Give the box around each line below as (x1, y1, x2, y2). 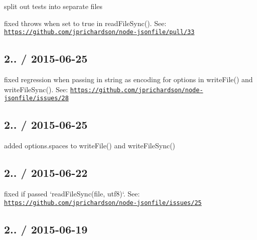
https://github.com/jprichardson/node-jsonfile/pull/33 (4, 29, 195, 36)
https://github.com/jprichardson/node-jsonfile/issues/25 (4, 199, 202, 206)
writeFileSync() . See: (4, 84, 68, 94)
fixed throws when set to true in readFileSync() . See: (4, 18, 167, 28)
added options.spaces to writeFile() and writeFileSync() (4, 140, 176, 151)
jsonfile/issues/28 (4, 95, 69, 102)
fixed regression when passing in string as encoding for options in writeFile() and (4, 74, 253, 85)
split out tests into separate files (4, 1, 103, 11)
